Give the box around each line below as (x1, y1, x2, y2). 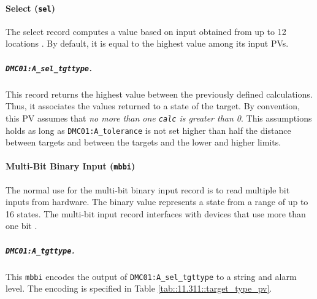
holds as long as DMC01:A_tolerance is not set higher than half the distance (6, 123, 291, 136)
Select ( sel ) (6, 1, 55, 14)
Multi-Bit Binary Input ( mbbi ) (6, 160, 136, 173)
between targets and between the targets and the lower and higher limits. (6, 136, 281, 149)
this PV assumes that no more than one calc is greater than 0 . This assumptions (6, 111, 312, 124)
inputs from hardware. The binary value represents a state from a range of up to (6, 195, 308, 208)
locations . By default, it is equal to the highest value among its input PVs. (6, 37, 289, 50)
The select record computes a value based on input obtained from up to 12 (6, 25, 286, 37)
